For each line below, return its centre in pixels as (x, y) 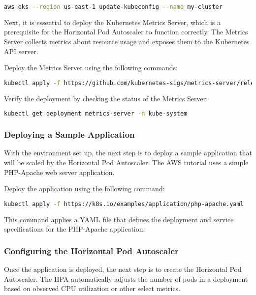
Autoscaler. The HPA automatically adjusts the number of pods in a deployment (126, 279)
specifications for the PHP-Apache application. (75, 229)
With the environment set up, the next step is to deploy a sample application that (128, 153)
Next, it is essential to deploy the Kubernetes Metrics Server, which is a (112, 22)
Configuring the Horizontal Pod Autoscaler (91, 251)
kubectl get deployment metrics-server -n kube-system (96, 114)
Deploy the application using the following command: (84, 189)
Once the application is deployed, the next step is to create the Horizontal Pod (123, 269)
